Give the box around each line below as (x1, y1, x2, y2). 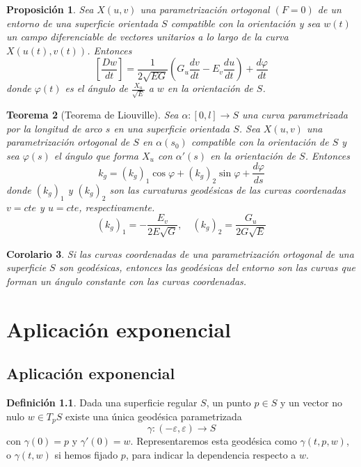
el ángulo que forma (54, 148, 138, 162)
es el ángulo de (65, 81, 129, 95)
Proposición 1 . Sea (6, 2, 94, 16)
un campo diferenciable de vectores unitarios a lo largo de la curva (6, 29, 289, 44)
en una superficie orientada (113, 121, 230, 135)
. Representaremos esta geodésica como (130, 433, 297, 447)
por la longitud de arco (6, 121, 102, 135)
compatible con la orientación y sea (170, 15, 321, 30)
